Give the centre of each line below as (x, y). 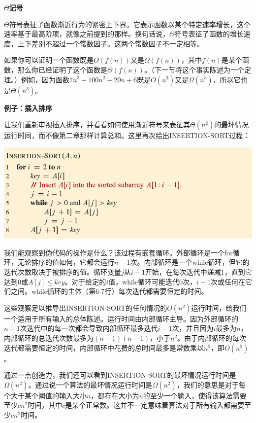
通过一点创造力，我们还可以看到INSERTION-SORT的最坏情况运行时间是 (120, 375)
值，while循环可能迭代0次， (153, 281)
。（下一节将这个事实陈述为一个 (194, 69)
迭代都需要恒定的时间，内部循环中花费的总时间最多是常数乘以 (104, 347)
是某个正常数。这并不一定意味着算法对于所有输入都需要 (155, 405)
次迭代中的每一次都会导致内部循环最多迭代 (89, 328)
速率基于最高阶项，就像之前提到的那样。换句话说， (87, 34)
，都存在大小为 (115, 395)
